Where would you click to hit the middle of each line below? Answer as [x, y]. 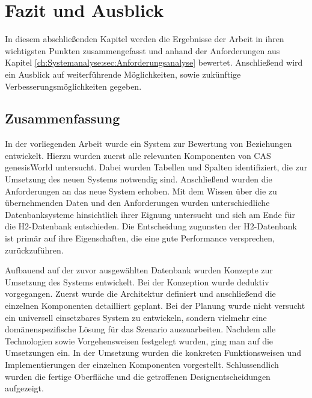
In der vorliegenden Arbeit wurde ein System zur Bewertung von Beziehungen [148, 144]
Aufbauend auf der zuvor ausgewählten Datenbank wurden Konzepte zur [139, 270]
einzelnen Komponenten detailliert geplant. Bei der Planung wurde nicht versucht [155, 306]
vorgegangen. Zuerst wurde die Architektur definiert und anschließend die [140, 294]
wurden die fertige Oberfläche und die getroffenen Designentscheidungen [138, 376]
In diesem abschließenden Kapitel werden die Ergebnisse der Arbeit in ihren [145, 39]
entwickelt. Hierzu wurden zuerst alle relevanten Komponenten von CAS [138, 155]
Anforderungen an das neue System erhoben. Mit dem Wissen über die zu [141, 191]
